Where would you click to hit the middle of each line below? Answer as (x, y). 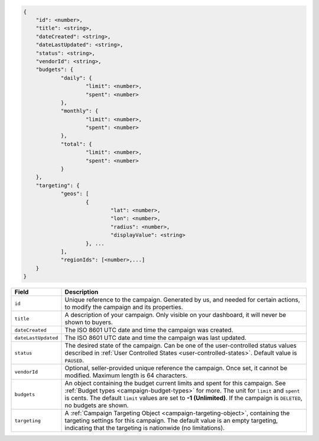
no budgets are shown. (97, 406)
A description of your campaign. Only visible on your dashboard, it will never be (175, 315)
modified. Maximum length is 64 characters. (126, 375)
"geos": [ (75, 194)
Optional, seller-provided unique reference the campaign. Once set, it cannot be (176, 368)
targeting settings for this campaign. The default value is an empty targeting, (171, 421)
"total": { (77, 144)
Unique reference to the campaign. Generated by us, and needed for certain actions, (183, 300)
